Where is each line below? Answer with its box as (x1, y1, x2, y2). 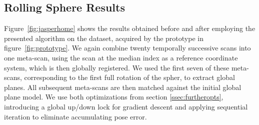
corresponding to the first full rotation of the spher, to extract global (24, 72, 235, 82)
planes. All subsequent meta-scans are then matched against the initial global (4, 81, 241, 92)
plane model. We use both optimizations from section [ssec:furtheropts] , (4, 91, 223, 102)
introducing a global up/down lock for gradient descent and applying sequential (4, 101, 248, 111)
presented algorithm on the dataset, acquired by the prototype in (4, 32, 203, 43)
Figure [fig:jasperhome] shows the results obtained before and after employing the (4, 23, 255, 33)
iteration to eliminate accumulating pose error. (4, 111, 147, 121)
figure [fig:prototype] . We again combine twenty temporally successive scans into (4, 42, 251, 53)
